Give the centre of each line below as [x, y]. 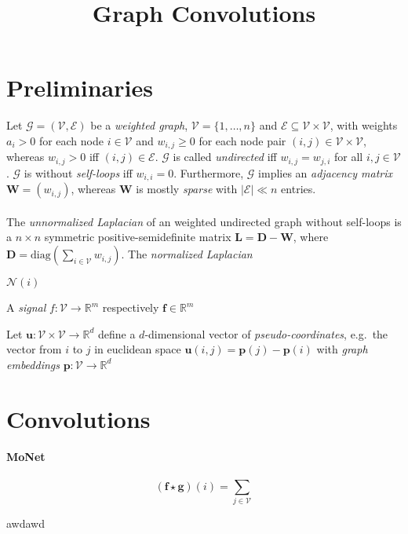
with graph [342, 349]
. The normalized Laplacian [187, 254]
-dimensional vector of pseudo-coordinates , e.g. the [266, 333]
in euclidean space [138, 349]
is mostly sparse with [187, 189]
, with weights [364, 125]
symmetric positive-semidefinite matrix [138, 237]
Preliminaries [80, 88]
